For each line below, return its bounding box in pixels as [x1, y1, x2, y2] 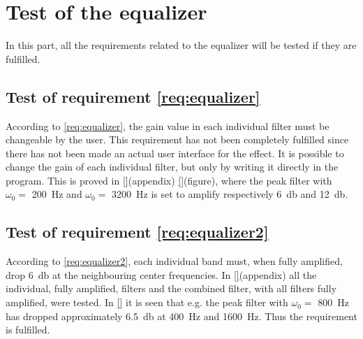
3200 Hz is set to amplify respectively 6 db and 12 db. [112, 187, 348, 201]
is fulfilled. [6, 322, 50, 337]
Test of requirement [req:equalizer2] [6, 221, 269, 243]
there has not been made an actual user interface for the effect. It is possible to [6, 145, 344, 160]
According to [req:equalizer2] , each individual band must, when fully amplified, [6, 254, 343, 268]
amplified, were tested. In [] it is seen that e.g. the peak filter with [6, 295, 288, 310]
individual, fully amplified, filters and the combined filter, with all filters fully [6, 281, 337, 296]
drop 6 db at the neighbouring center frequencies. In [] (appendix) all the [6, 267, 317, 282]
